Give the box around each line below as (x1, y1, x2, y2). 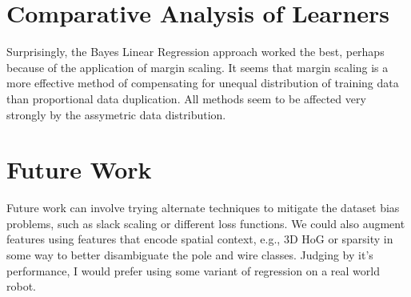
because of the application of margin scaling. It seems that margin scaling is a (6, 58, 389, 75)
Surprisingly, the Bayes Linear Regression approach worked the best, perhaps (6, 43, 385, 60)
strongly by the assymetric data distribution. (6, 106, 226, 122)
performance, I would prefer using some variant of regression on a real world (6, 262, 380, 279)
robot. (6, 278, 37, 295)
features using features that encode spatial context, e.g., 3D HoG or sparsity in (6, 231, 393, 247)
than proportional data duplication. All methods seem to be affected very (6, 90, 366, 106)
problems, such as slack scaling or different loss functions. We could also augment (6, 215, 405, 231)
